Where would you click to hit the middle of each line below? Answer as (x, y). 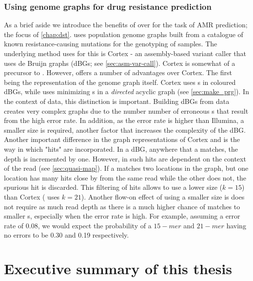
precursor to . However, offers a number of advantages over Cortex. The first (118, 72)
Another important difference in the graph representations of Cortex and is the (122, 139)
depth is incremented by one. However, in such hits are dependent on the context (125, 158)
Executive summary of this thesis (118, 269)
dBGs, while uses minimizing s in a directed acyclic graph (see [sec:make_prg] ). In (126, 91)
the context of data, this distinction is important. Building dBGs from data (117, 101)
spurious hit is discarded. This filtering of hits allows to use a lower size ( (113, 187)
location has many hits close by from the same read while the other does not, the (125, 177)
